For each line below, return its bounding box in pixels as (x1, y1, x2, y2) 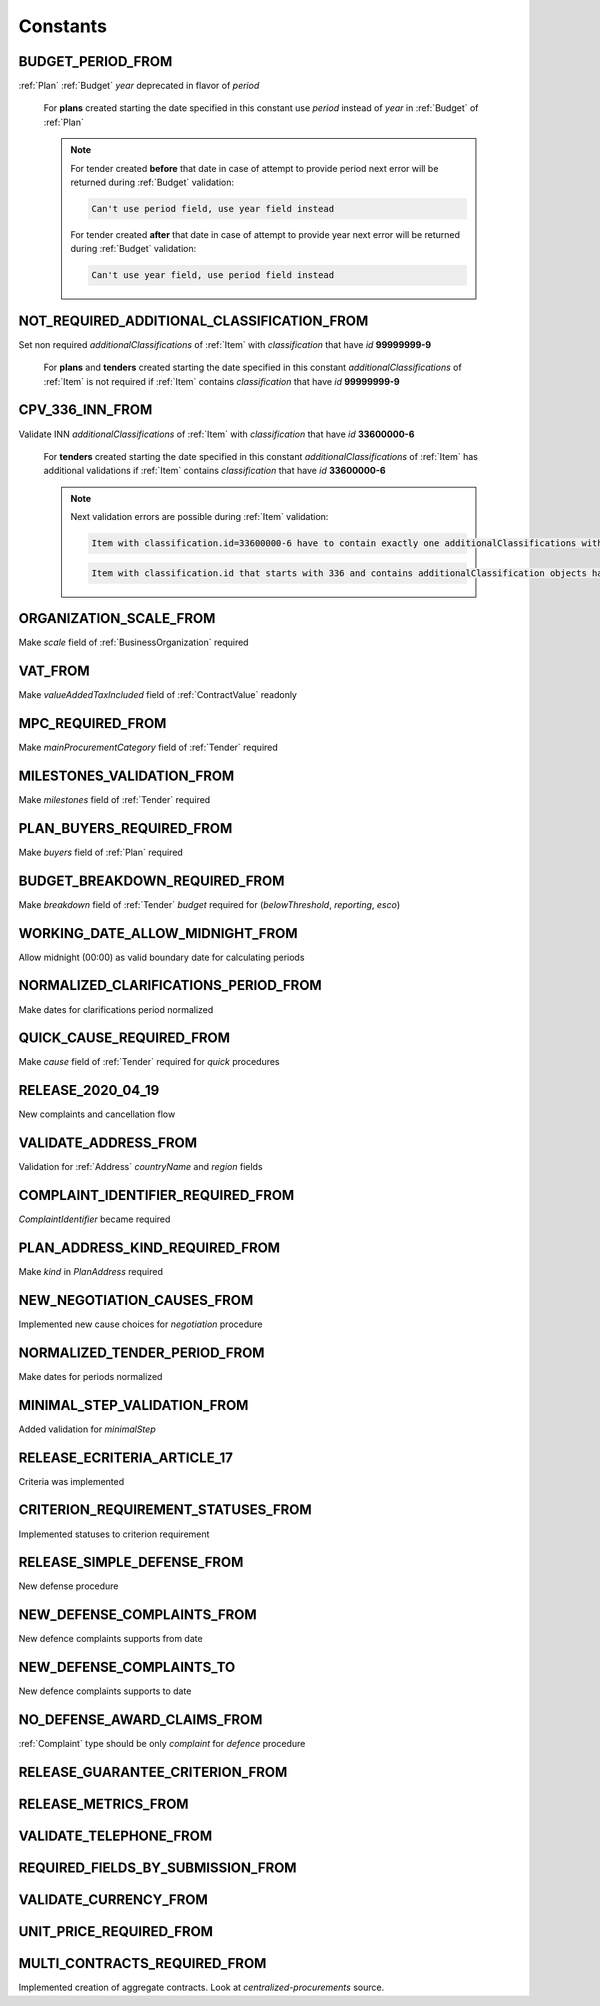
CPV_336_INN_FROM (18, 401, 153, 419)
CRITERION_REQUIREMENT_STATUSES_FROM (18, 1501, 312, 1519)
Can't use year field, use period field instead (91, 270, 335, 281)
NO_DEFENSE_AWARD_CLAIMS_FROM (18, 1711, 263, 1729)
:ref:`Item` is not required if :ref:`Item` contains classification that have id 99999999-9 (43, 375, 400, 387)
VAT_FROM (18, 662, 90, 679)
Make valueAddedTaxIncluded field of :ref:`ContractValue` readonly (18, 689, 297, 701)
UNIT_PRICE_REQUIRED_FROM (18, 1923, 214, 1940)
